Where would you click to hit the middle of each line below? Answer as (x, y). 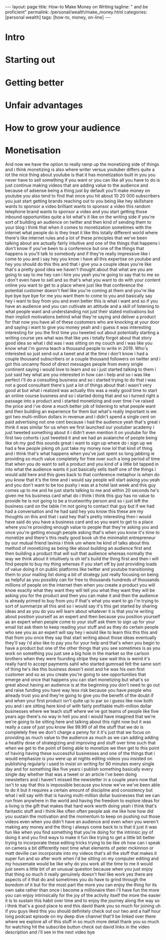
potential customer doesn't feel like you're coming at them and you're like (80, 290)
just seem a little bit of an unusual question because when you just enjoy (79, 869)
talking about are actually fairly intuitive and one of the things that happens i (83, 243)
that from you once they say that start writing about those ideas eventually (81, 638)
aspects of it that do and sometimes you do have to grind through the (76, 879)
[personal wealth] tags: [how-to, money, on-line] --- (58, 17)
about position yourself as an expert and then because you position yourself (83, 616)
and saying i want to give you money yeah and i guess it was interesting (78, 327)
